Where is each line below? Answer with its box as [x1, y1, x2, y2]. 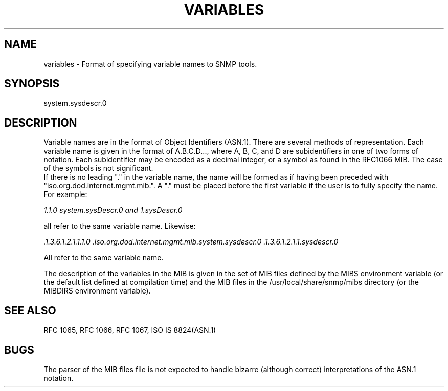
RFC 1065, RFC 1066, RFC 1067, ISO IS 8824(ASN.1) [43, 326, 216, 335]
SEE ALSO [4, 304, 56, 317]
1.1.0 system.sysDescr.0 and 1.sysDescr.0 [43, 206, 183, 215]
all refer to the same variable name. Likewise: [43, 222, 196, 231]
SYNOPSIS [4, 77, 60, 90]
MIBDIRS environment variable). [43, 286, 151, 296]
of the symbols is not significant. [43, 164, 153, 173]
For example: [43, 190, 87, 199]
